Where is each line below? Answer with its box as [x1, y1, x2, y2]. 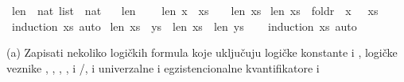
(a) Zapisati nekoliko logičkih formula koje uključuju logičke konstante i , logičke [6, 44, 398, 61]
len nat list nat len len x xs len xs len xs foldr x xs [11, 2, 379, 18]
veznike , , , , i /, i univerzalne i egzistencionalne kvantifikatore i [6, 59, 320, 76]
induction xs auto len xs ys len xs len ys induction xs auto [11, 17, 357, 34]
